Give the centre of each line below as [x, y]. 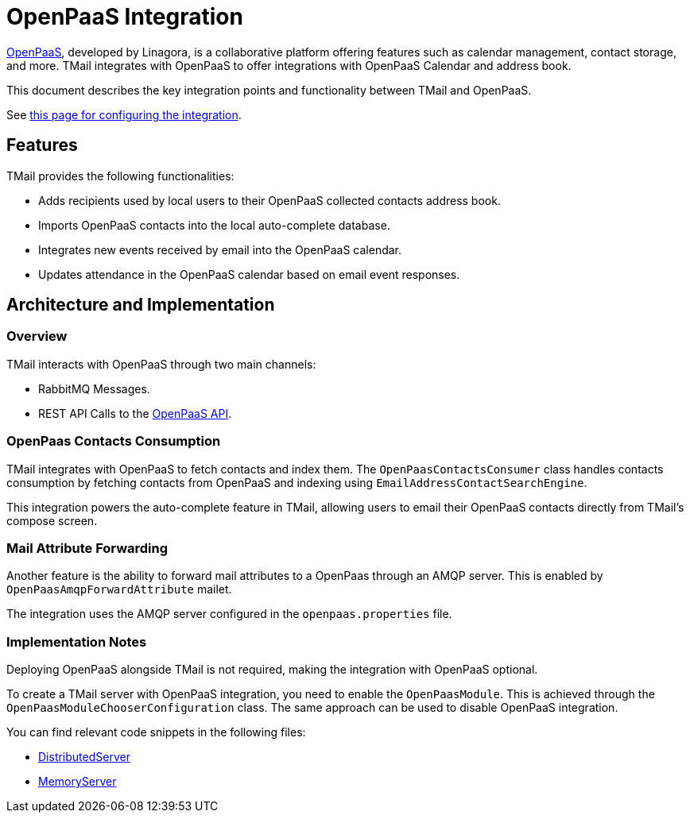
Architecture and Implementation [141, 305]
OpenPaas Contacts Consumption [114, 441]
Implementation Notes [77, 641]
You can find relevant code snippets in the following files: [156, 732]
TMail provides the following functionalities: [120, 176]
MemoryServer [78, 782]
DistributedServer [84, 757]
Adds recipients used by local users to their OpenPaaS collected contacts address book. [269, 200]
